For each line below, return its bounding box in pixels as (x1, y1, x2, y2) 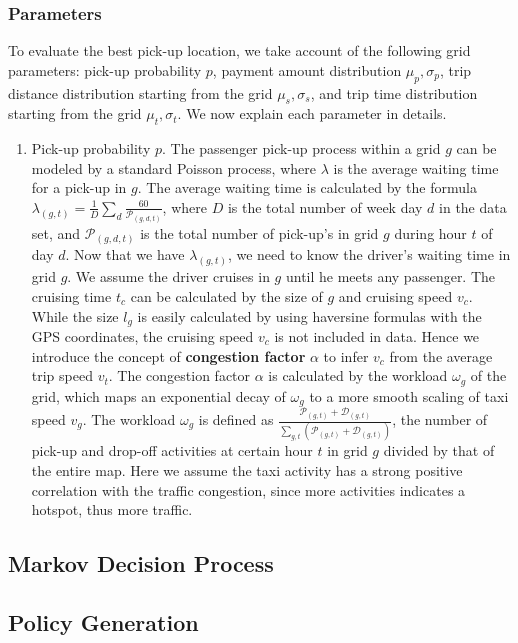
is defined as (198, 409, 274, 429)
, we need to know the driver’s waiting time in (227, 244, 511, 265)
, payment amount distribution (212, 59, 402, 80)
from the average (389, 345, 493, 366)
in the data (439, 196, 507, 217)
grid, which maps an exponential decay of (31, 385, 286, 406)
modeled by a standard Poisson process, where (31, 157, 316, 178)
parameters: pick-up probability (8, 59, 202, 80)
